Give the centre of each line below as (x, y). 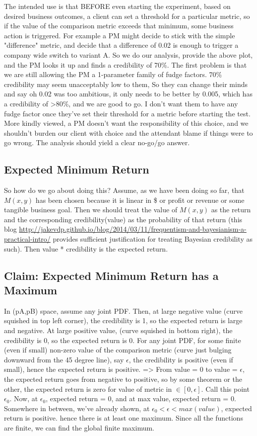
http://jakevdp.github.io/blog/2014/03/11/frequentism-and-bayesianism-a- (133, 229)
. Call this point (225, 389)
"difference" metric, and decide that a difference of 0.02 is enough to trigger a (121, 45)
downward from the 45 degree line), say (64, 359)
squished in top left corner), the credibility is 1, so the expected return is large (123, 320)
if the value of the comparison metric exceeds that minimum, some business (119, 26)
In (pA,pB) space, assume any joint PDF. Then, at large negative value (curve (123, 310)
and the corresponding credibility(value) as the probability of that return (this (123, 219)
